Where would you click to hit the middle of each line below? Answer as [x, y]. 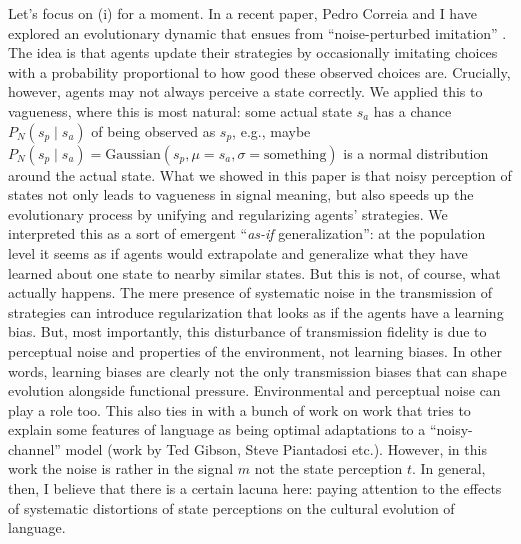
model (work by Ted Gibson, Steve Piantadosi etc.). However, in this [276, 448]
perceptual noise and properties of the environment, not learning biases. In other [255, 350]
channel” [34, 448]
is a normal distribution [416, 152]
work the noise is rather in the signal [121, 468]
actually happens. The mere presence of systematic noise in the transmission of [250, 292]
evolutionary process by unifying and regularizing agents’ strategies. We [228, 213]
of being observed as [153, 130]
